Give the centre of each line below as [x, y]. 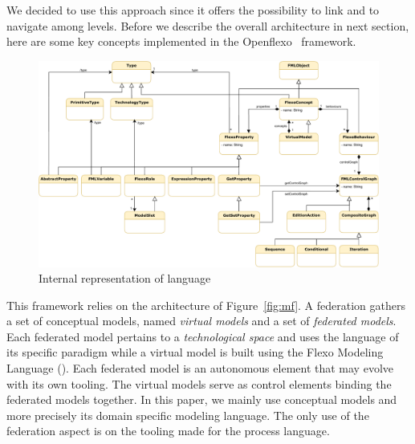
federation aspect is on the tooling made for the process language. [168, 431]
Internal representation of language [125, 278]
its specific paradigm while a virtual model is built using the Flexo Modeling [195, 352]
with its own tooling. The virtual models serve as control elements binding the [199, 383]
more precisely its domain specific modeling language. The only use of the [188, 415]
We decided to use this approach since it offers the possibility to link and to [193, 10]
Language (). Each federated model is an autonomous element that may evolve [200, 368]
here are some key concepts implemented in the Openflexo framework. [181, 41]
